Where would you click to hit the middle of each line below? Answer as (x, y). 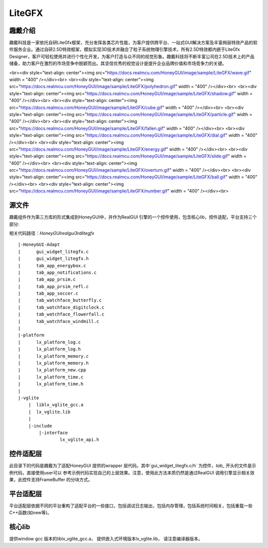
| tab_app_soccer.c (48, 293)
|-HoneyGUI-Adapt (39, 245)
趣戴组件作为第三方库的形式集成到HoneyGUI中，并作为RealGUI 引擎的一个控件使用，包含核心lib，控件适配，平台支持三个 (133, 217)
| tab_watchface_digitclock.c (61, 307)
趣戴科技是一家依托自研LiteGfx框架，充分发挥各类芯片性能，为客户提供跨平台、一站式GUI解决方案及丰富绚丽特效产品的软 (133, 43)
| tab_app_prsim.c (47, 279)
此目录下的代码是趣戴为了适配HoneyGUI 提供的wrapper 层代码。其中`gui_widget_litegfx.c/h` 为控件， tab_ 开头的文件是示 (133, 466)
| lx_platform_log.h (50, 349)
